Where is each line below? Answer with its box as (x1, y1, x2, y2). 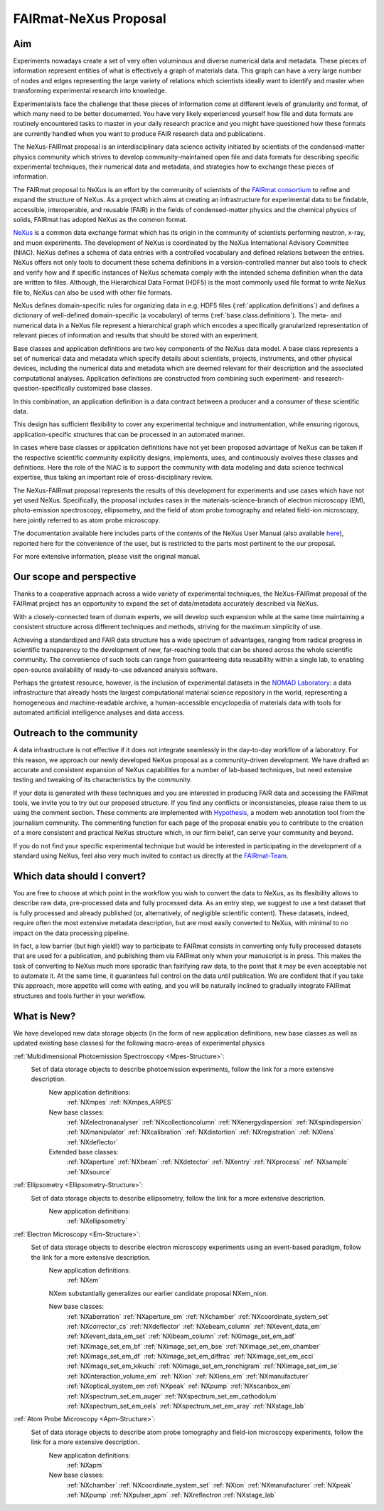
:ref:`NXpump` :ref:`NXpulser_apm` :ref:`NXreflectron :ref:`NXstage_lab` (66, 1491, 277, 1500)
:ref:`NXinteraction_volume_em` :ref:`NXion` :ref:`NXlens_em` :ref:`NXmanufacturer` (66, 1372, 311, 1380)
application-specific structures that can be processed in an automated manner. (13, 430, 245, 438)
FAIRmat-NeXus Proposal (13, 11, 166, 26)
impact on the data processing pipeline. (13, 929, 129, 937)
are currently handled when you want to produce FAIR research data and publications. (13, 129, 266, 138)
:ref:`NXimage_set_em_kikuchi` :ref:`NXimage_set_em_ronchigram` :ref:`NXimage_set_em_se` (66, 1362, 340, 1370)
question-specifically (13, 384, 75, 393)
